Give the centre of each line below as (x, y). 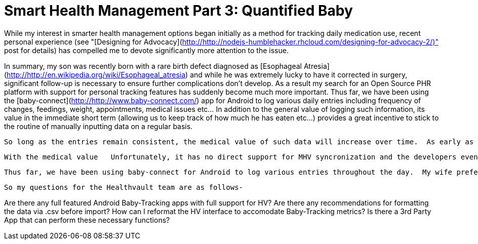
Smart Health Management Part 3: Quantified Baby (178, 11)
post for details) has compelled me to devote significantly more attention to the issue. (146, 50)
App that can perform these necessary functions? (87, 220)
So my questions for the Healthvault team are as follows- (124, 187)
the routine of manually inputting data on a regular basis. (98, 126)
